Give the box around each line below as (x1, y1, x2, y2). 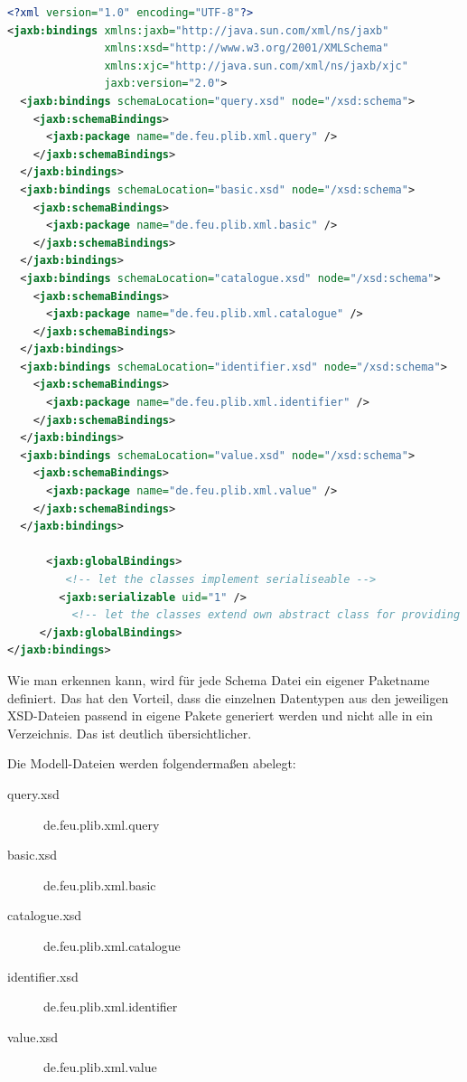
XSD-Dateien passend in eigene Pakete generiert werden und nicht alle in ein (7, 706, 434, 725)
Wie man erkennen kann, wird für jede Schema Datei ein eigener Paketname (7, 670, 430, 689)
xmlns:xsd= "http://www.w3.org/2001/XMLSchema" (104, 42, 389, 55)
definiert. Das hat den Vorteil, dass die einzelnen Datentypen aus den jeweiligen (7, 688, 449, 707)
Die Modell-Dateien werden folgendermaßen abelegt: (7, 754, 296, 773)
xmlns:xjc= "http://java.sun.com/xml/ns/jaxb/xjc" (104, 59, 408, 72)
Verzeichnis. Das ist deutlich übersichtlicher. (7, 723, 252, 742)
